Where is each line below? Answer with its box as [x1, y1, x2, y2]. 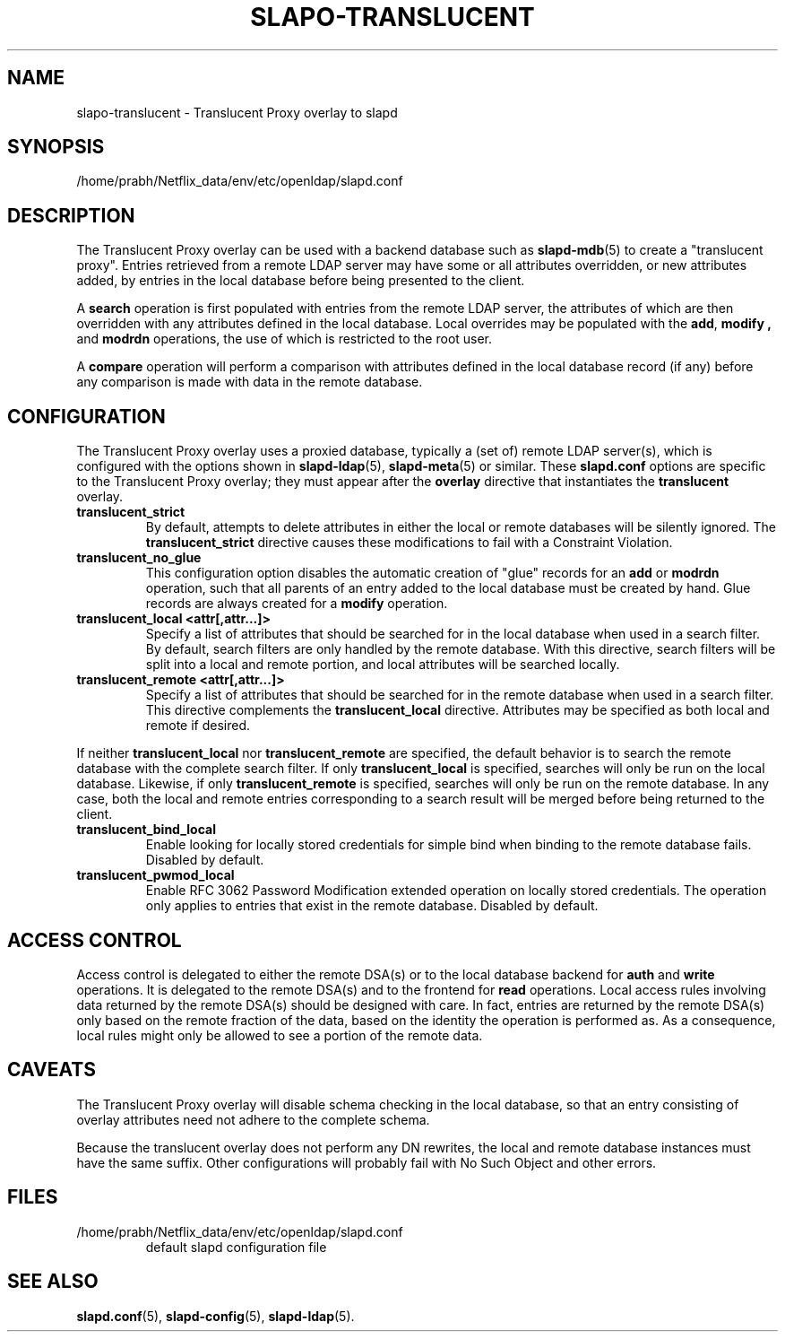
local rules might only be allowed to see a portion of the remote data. [76, 1027, 483, 1043]
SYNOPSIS [7, 135, 105, 159]
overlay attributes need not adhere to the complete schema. [76, 1111, 430, 1127]
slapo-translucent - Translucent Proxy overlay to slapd [76, 104, 398, 120]
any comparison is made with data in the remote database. [76, 374, 423, 390]
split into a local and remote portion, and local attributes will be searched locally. [145, 656, 620, 673]
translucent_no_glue [76, 550, 202, 566]
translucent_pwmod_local [76, 867, 235, 883]
